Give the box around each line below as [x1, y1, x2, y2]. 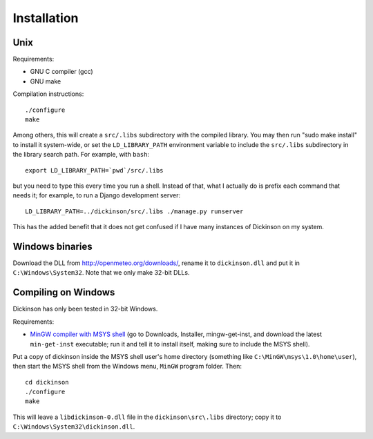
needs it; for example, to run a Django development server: [12, 191, 181, 199]
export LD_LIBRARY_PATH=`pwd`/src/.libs [25, 166, 164, 174]
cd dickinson [25, 378, 69, 386]
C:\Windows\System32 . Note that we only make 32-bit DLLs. [12, 269, 190, 277]
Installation [12, 10, 79, 26]
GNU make [30, 77, 61, 86]
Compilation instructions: [12, 90, 84, 98]
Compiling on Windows [12, 286, 115, 298]
